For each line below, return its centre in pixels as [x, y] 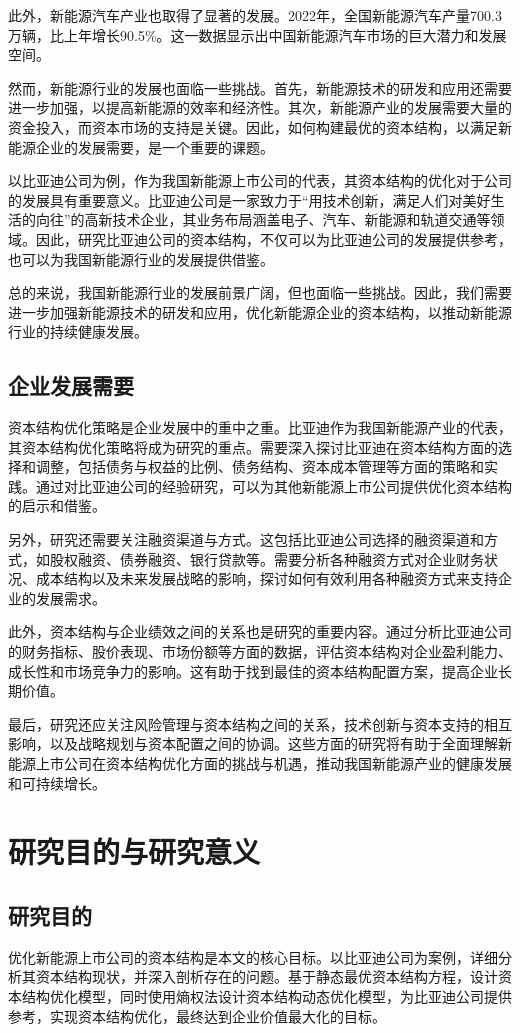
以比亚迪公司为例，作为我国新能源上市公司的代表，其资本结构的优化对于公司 [260, 180]
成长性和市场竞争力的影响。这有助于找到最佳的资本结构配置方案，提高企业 [253, 670]
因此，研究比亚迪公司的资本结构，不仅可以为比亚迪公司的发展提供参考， [273, 238]
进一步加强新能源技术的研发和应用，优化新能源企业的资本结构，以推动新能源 [260, 311]
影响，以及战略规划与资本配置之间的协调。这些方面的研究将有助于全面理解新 [260, 743]
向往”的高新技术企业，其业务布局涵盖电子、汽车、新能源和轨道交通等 [263, 219]
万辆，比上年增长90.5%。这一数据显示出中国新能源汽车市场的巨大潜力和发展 [257, 34]
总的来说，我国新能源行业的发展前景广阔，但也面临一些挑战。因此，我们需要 [260, 292]
